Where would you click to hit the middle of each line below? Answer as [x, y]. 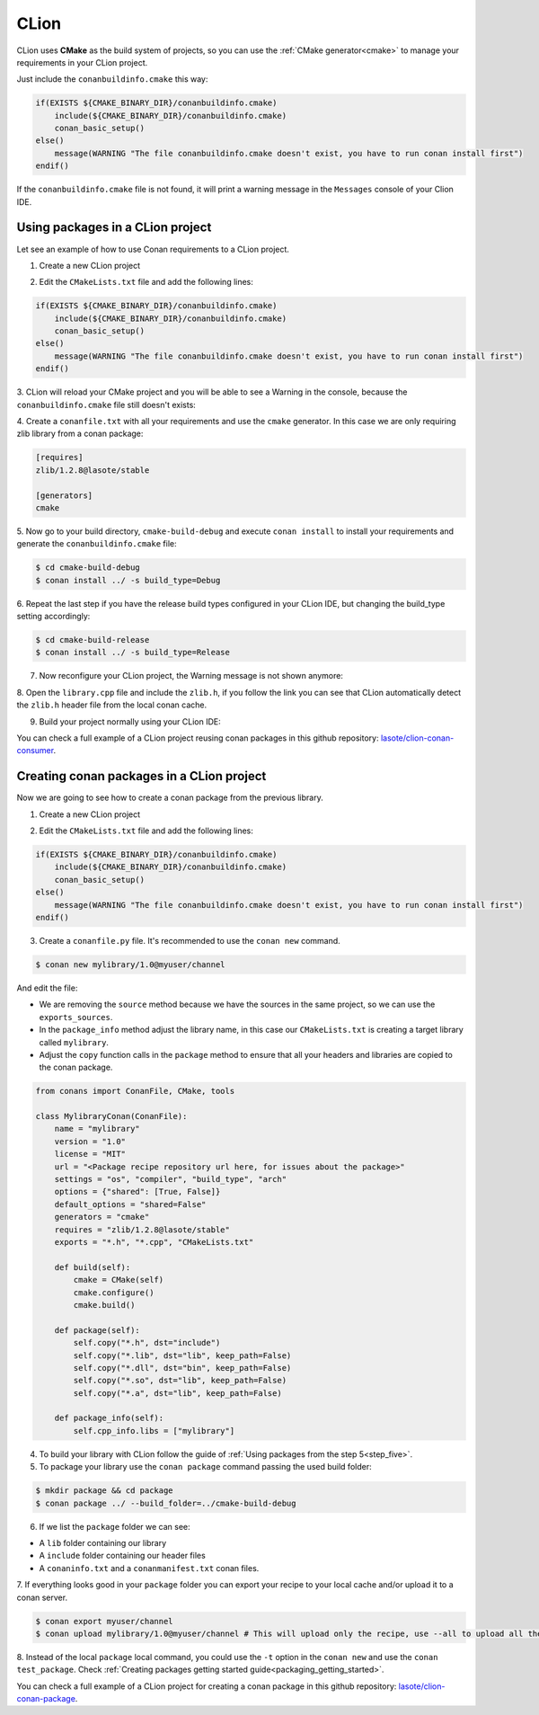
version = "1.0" [90, 1141]
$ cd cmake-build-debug [88, 568]
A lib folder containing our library [103, 1542]
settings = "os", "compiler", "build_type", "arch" [171, 1179]
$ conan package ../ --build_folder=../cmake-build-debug [166, 1503]
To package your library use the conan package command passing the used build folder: [205, 1467]
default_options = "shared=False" [130, 1204]
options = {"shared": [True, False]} [137, 1192]
